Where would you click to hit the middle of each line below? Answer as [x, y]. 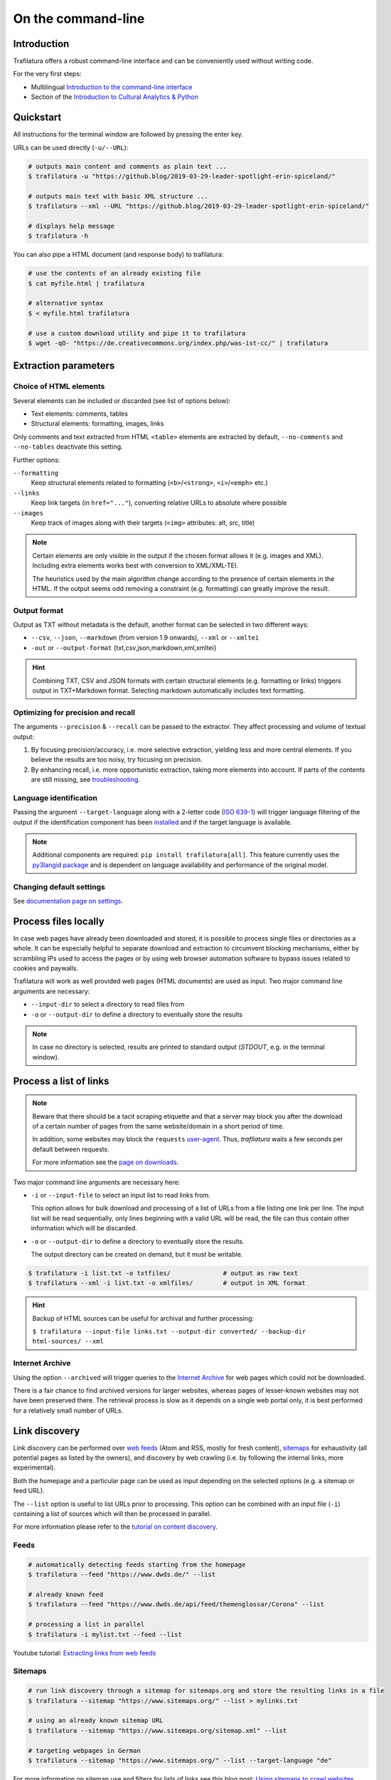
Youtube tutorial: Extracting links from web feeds [85, 1653]
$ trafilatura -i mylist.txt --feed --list [105, 1634]
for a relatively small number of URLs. [68, 1410]
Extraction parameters [64, 366]
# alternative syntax [66, 303]
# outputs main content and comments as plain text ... [128, 166]
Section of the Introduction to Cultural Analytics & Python [114, 97]
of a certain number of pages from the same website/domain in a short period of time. [158, 1126]
